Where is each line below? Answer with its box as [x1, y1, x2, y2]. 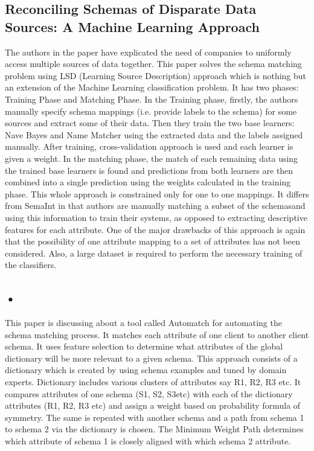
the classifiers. [5, 258, 57, 271]
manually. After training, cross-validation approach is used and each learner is [5, 140, 293, 153]
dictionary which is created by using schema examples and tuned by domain [5, 363, 287, 376]
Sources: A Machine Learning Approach [5, 17, 260, 36]
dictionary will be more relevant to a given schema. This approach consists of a [5, 351, 298, 364]
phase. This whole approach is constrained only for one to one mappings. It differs [5, 187, 309, 200]
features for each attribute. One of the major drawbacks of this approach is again [5, 223, 306, 235]
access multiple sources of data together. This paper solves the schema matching [5, 57, 302, 70]
